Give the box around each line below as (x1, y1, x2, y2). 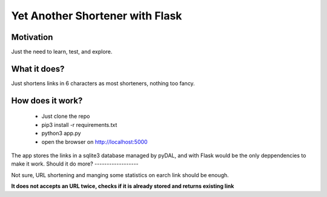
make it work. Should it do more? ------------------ (11, 160, 139, 167)
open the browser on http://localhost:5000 (41, 138, 148, 145)
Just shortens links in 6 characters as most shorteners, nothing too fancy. (11, 79, 195, 87)
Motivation (11, 32, 53, 42)
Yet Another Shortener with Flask (11, 9, 182, 22)
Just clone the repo (41, 112, 90, 120)
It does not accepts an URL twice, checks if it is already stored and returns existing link (11, 182, 234, 190)
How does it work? (11, 95, 83, 106)
